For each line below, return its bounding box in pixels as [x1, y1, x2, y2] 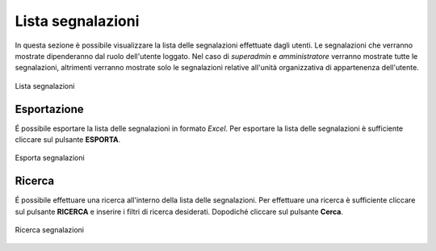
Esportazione [15, 102, 84, 116]
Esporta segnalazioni [15, 153, 85, 163]
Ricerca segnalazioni [15, 225, 85, 235]
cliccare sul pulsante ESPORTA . [15, 135, 121, 144]
